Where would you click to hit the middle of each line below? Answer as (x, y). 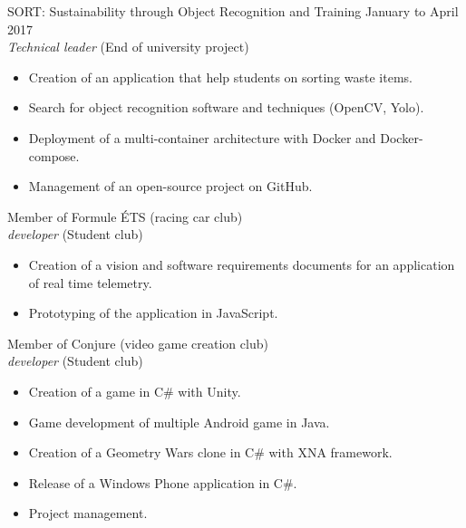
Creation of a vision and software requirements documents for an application (242, 264)
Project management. (88, 513)
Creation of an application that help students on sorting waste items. (220, 77)
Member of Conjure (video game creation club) (138, 343)
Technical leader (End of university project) (128, 47)
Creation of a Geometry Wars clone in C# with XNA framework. (210, 452)
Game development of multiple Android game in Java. (179, 422)
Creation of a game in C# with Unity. (135, 391)
